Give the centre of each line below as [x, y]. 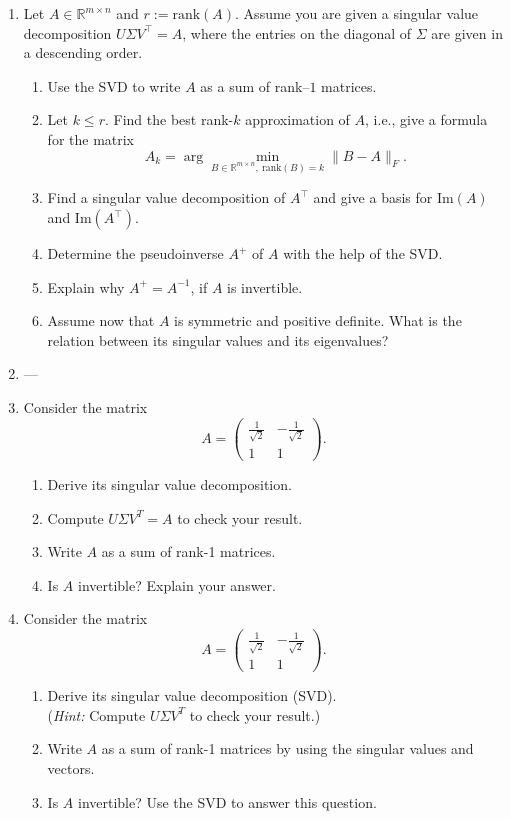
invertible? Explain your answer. [176, 584]
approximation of [297, 119]
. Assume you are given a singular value [357, 13]
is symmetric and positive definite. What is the [318, 320]
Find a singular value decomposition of [166, 197]
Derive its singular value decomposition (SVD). [192, 695]
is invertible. [265, 286]
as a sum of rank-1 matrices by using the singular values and [287, 748]
